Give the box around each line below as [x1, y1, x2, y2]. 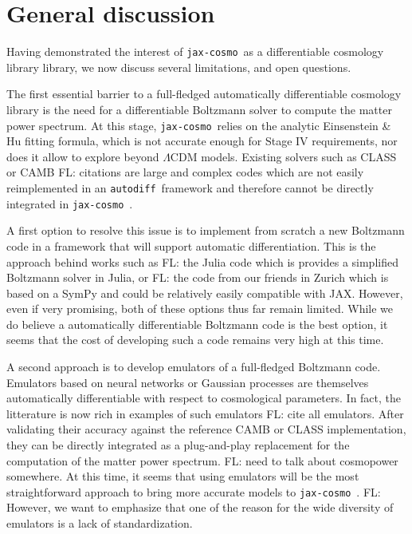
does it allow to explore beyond [6, 148, 159, 164]
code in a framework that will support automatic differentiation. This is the [6, 237, 376, 254]
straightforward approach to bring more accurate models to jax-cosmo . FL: [6, 483, 381, 500]
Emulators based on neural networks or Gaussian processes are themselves [6, 374, 369, 390]
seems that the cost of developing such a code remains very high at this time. [6, 331, 384, 348]
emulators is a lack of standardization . [6, 515, 193, 532]
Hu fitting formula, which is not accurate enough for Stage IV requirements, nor [6, 133, 398, 149]
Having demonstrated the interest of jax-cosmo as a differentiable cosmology [6, 43, 384, 60]
